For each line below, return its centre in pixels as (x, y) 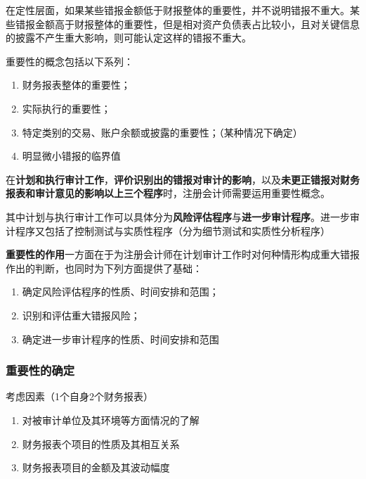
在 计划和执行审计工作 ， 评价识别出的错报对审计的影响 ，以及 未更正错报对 (173, 179)
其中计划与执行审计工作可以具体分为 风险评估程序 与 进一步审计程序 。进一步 (178, 216)
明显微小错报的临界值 (71, 156)
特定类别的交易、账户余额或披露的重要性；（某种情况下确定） (162, 132)
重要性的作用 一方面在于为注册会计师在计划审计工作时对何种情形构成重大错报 (183, 254)
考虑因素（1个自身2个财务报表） (79, 396)
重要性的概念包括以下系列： (70, 61)
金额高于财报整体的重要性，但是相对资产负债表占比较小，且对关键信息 (197, 24)
